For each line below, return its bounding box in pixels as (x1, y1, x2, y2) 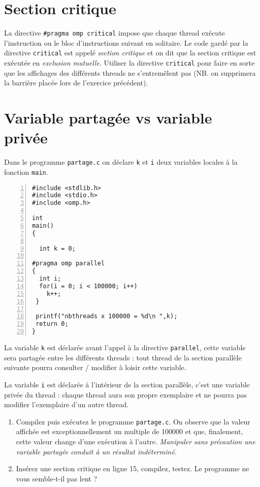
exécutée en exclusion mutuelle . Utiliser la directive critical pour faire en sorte (4, 57, 255, 68)
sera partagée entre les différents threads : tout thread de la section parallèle (4, 352, 242, 362)
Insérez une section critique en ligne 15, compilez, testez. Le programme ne (16, 463, 249, 474)
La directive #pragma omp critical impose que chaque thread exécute (4, 27, 225, 38)
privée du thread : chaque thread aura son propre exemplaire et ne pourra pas (4, 389, 247, 400)
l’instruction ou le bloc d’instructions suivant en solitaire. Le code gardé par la (4, 37, 248, 48)
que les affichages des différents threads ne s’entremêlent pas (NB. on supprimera (4, 67, 256, 78)
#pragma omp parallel (32, 260, 105, 267)
